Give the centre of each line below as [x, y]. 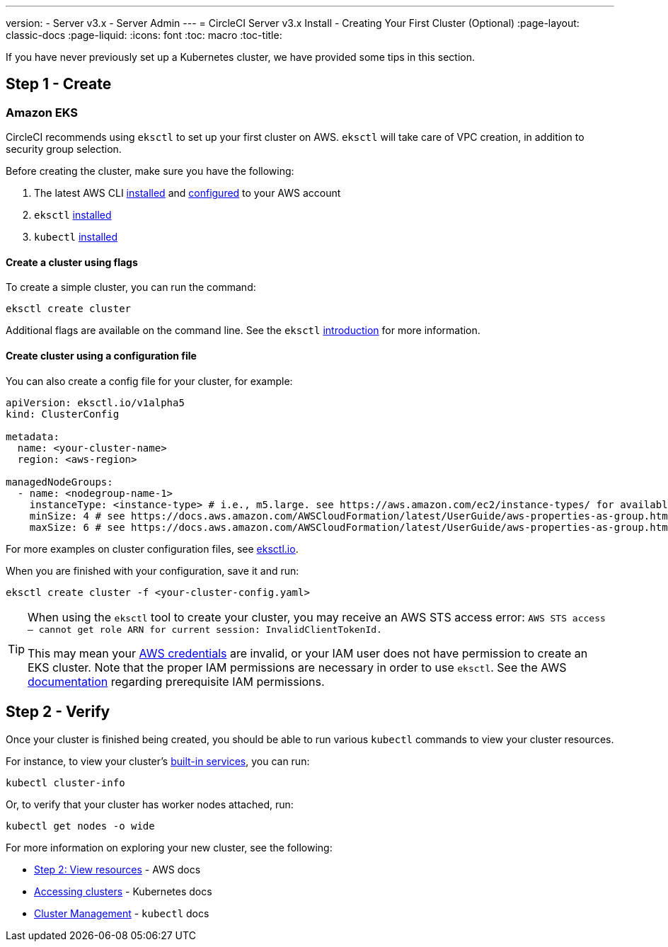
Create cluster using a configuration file [101, 356]
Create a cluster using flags [72, 262]
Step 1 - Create [59, 84]
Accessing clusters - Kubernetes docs [123, 891]
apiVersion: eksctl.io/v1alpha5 [95, 402]
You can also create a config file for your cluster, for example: [149, 381]
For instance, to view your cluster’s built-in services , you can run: [158, 761]
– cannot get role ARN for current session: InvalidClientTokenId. [205, 629]
